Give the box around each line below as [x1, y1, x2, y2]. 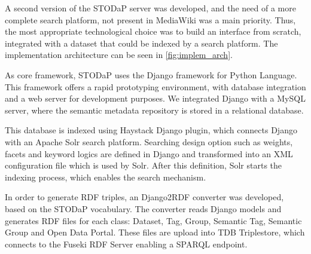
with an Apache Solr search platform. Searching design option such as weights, [5, 135, 293, 148]
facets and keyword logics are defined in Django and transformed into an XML [5, 147, 293, 160]
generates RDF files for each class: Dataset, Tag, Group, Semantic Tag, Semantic [5, 214, 302, 227]
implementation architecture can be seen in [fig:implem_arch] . [5, 48, 233, 61]
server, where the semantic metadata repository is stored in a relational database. [5, 103, 304, 116]
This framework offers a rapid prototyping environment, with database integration [5, 80, 306, 93]
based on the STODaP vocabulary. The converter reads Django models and [5, 202, 282, 215]
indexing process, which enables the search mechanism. [5, 170, 206, 183]
